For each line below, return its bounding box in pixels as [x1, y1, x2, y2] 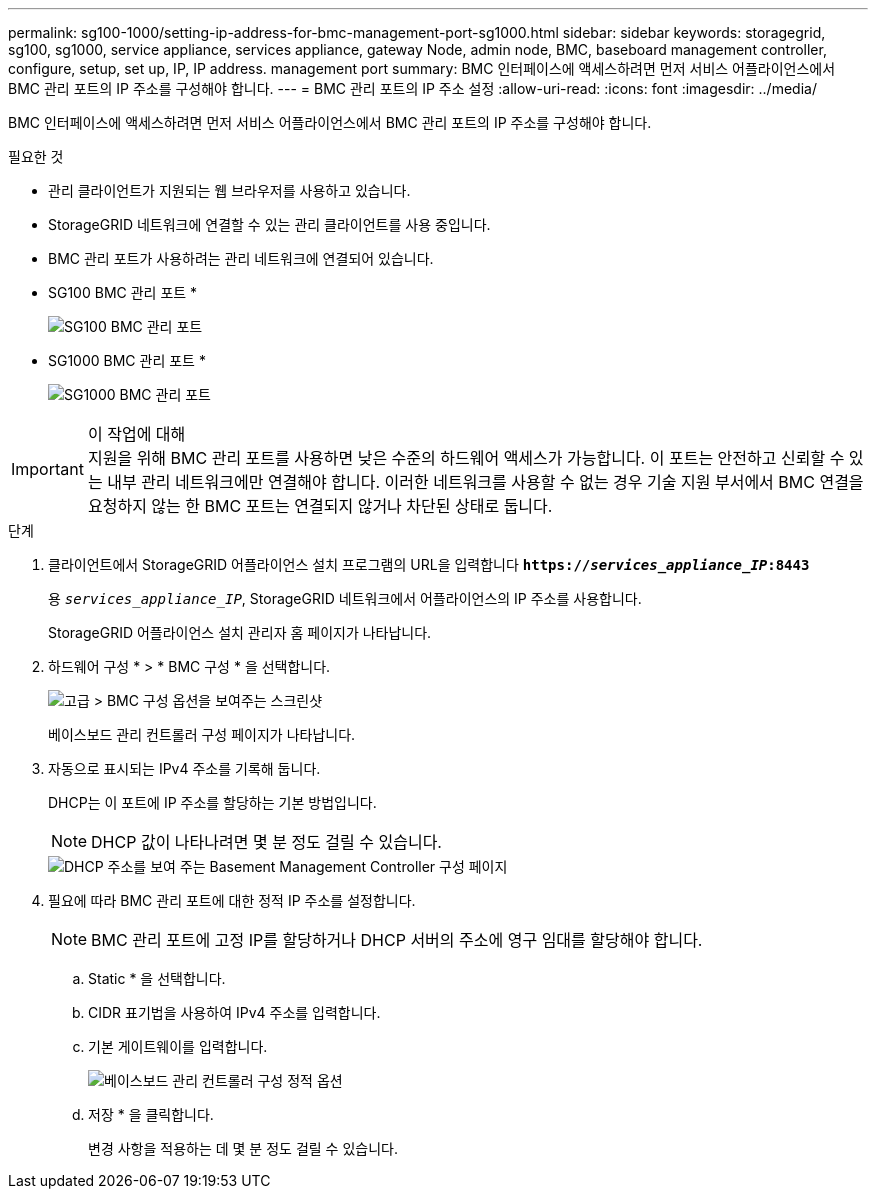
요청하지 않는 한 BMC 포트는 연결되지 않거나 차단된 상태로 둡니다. [87, 496, 553, 516]
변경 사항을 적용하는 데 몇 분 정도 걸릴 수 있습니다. [88, 1140, 398, 1157]
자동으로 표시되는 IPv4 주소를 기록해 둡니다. [48, 760, 321, 777]
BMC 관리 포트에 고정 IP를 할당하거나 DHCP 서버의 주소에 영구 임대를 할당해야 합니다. [91, 930, 703, 950]
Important [11, 459, 84, 479]
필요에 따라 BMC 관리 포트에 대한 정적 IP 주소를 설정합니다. [48, 892, 416, 909]
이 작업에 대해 [87, 424, 186, 444]
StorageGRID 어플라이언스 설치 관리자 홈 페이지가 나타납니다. [48, 624, 432, 641]
